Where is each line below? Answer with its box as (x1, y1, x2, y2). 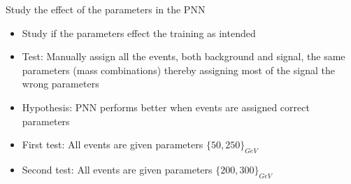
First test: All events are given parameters (22, 137, 203, 152)
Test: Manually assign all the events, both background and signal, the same (22, 49, 345, 64)
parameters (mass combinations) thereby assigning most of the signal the (22, 62, 335, 77)
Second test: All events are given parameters (22, 162, 213, 176)
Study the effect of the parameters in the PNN (6, 2, 206, 16)
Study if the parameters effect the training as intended (22, 25, 256, 40)
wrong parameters (22, 76, 99, 91)
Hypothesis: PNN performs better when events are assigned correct (22, 99, 310, 114)
